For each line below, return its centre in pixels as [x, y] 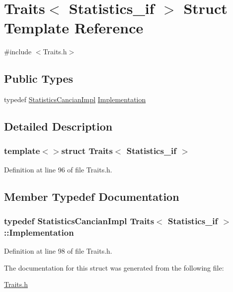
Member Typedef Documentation [92, 196]
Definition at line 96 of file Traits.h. [58, 169]
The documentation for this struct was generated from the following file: [114, 267]
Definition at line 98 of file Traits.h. [58, 251]
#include [18, 52]
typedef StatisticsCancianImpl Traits [79, 221]
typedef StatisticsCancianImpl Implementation [75, 99]
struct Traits [87, 151]
